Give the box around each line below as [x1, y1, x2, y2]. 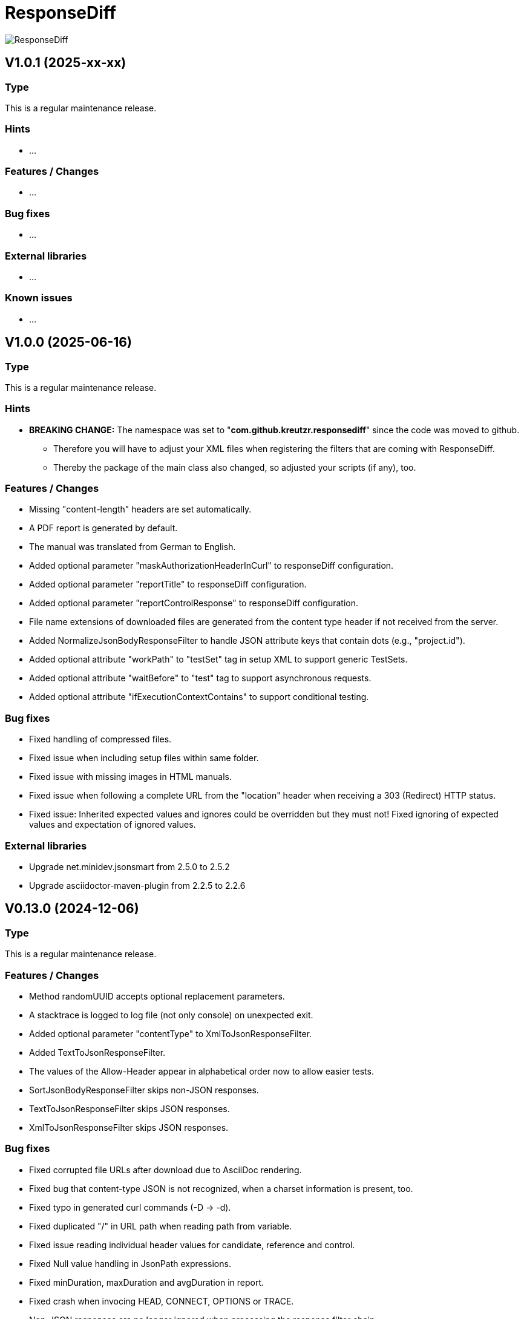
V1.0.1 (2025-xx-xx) [5, 55, 126, 71]
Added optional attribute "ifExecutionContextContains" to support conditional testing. [29, 692, 369, 702]
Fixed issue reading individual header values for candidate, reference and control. [29, 1239, 355, 1250]
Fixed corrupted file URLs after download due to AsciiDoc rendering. [29, 1164, 302, 1175]
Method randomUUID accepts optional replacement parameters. [29, 990, 285, 1001]
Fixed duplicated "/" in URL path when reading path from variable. [29, 1220, 292, 1231]
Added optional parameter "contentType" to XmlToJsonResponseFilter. [29, 1028, 312, 1039]
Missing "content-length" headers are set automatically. [29, 504, 252, 515]
